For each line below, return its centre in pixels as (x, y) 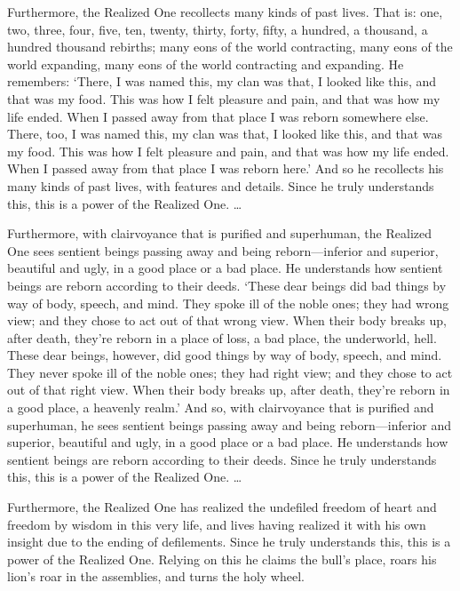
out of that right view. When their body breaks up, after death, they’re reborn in (229, 390)
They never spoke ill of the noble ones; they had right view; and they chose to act (230, 372)
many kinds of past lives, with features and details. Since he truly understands (221, 185)
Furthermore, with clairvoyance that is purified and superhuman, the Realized (219, 233)
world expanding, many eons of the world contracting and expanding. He (206, 64)
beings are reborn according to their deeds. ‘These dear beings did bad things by (227, 285)
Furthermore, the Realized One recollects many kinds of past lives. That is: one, (225, 12)
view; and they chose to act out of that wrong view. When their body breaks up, (227, 320)
